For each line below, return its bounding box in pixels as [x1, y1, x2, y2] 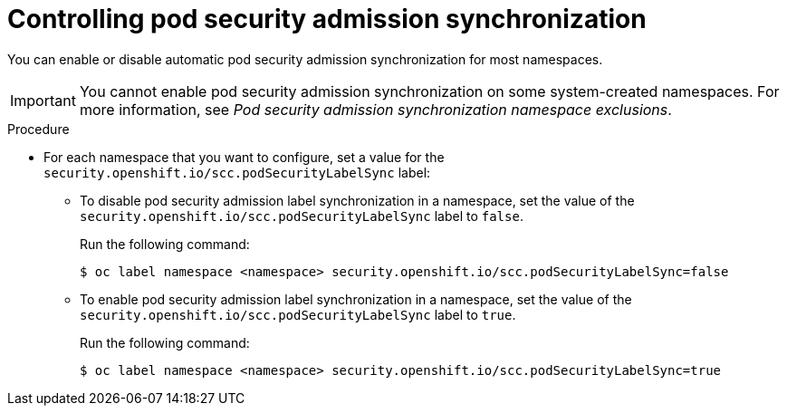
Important [10, 91, 76, 110]
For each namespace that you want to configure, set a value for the [43, 149, 445, 165]
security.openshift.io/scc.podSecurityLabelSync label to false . [80, 207, 523, 224]
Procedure [7, 120, 70, 137]
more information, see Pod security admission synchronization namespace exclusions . [79, 100, 672, 119]
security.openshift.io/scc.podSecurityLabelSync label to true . [80, 306, 516, 322]
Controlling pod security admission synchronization [7, 4, 647, 34]
